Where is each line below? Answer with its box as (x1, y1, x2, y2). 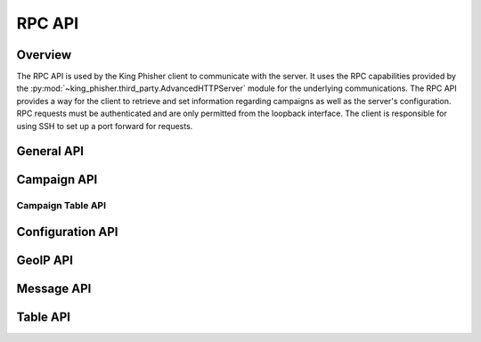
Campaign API (16, 172, 98, 187)
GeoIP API (16, 253, 73, 268)
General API (16, 143, 85, 159)
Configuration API (16, 224, 118, 240)
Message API (16, 281, 92, 297)
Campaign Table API (16, 199, 107, 212)
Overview (16, 47, 72, 62)
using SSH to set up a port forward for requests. (16, 120, 193, 131)
